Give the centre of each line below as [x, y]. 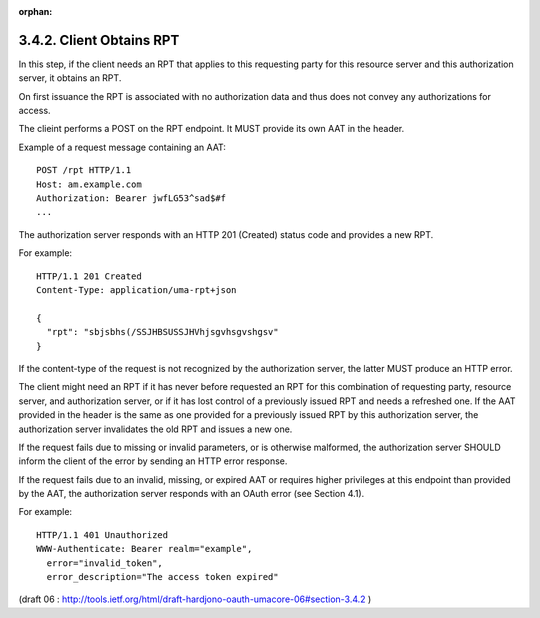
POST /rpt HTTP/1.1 [84, 170]
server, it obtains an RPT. [70, 78]
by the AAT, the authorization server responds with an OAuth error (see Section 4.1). [191, 494]
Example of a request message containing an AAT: [122, 147]
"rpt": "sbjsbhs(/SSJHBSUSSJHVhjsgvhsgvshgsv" [162, 332]
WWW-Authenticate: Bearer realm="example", [144, 549]
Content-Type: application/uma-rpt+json [136, 289]
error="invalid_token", [105, 563]
